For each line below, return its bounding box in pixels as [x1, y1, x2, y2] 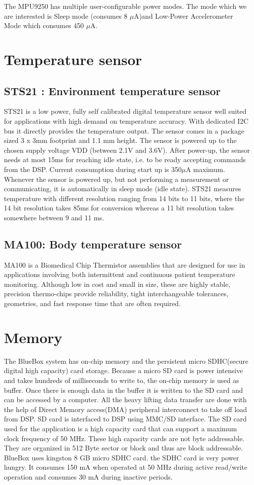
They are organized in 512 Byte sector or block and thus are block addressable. [4, 443, 243, 453]
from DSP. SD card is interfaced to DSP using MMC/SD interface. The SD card [4, 414, 247, 424]
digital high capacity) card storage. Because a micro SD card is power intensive [4, 365, 243, 376]
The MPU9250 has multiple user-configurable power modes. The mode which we [4, 1, 247, 11]
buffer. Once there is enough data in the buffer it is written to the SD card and [4, 384, 243, 395]
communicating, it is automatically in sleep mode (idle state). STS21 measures [4, 183, 241, 194]
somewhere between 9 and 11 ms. [4, 212, 104, 222]
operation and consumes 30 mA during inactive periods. [4, 471, 173, 482]
